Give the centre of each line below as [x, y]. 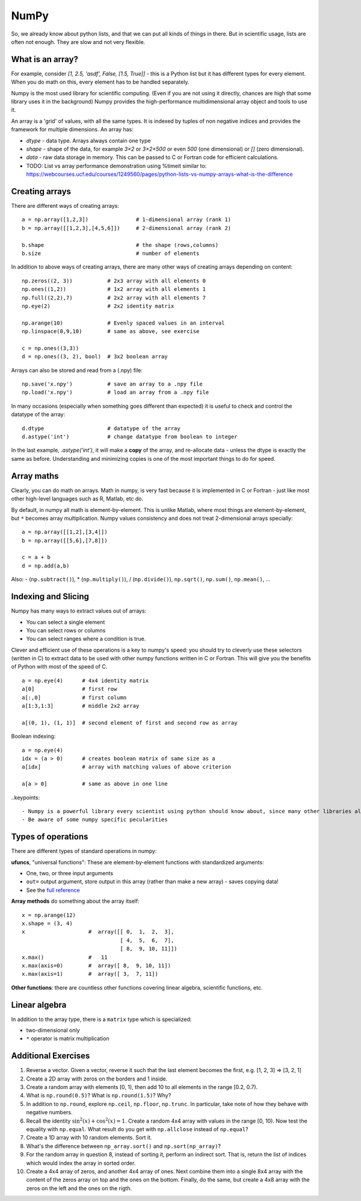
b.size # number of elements [111, 253]
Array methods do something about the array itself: [75, 901]
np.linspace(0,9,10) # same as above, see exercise [111, 332]
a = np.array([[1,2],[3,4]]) [65, 532]
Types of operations [50, 837]
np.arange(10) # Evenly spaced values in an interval [123, 323]
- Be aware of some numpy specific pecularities [95, 820]
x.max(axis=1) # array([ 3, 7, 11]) [90, 974]
